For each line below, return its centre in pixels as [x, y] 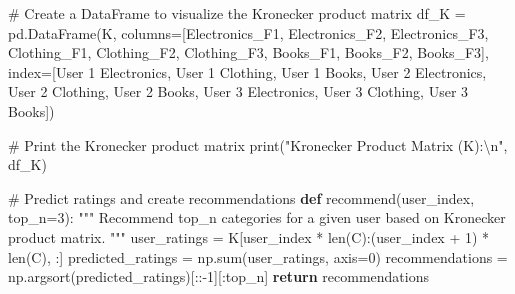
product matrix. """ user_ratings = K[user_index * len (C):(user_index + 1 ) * [249, 236]
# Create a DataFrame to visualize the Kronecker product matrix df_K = [237, 13]
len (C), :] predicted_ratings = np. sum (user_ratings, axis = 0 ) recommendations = [258, 256]
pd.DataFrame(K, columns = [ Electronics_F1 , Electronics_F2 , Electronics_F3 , [248, 32]
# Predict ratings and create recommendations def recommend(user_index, [241, 197]
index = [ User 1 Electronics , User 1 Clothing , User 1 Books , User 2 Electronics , [247, 71]
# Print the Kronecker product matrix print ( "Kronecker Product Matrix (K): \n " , [258, 144]
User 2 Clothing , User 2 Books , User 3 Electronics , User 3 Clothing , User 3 [238, 91]
